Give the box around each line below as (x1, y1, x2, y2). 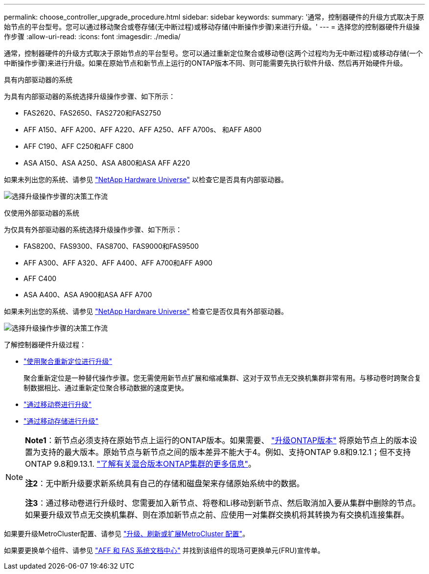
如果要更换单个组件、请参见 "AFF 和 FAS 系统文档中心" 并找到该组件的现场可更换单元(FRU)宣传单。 (4, 546, 325, 554)
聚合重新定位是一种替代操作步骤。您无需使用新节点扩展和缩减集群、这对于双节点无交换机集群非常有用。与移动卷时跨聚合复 (24, 374, 421, 382)
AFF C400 (24, 274, 57, 283)
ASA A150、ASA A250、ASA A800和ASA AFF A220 (24, 159, 190, 167)
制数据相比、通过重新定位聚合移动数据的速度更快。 (24, 383, 188, 392)
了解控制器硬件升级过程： (4, 340, 86, 349)
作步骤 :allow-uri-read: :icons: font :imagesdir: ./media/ (4, 32, 181, 41)
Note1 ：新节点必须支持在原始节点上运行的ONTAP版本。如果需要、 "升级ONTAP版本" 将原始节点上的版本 (25, 435, 409, 445)
